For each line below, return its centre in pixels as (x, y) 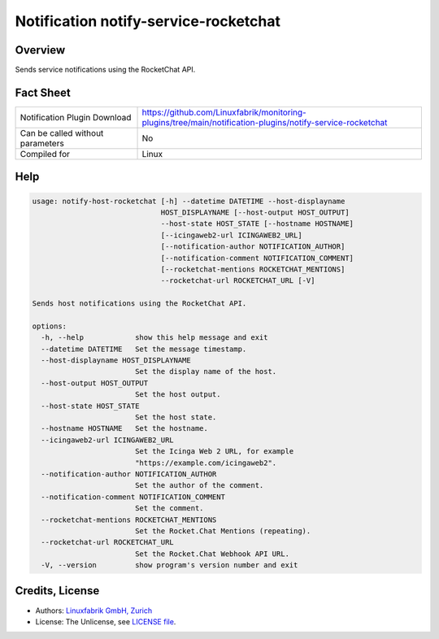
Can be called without (62, 133)
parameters (42, 143)
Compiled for (45, 154)
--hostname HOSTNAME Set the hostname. (125, 428)
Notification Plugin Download (76, 117)
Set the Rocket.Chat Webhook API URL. (212, 554)
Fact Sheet (43, 92)
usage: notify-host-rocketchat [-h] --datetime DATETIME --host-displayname (189, 201)
